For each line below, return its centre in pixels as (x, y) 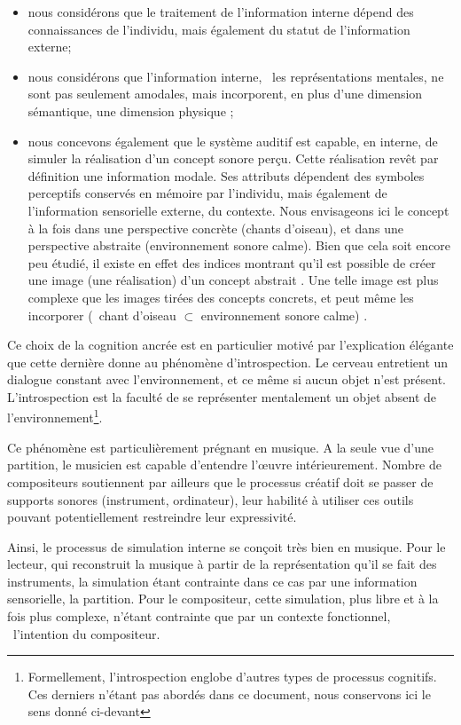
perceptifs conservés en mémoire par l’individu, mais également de (207, 193)
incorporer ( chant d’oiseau (102, 315)
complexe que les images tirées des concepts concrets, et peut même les (221, 297)
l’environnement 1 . (55, 416)
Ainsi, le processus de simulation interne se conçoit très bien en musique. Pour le (227, 546)
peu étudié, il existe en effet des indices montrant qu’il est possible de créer (232, 262)
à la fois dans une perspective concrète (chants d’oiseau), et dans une (216, 228)
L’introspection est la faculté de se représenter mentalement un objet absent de (222, 396)
